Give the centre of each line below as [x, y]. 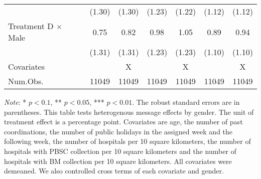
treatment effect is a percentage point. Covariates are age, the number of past [123, 122]
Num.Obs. [26, 81]
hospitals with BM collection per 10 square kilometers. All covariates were [118, 161]
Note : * [15, 102]
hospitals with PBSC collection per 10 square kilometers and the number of [120, 151]
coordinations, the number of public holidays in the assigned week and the [118, 131]
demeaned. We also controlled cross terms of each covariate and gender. [114, 171]
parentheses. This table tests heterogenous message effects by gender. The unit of [129, 112]
